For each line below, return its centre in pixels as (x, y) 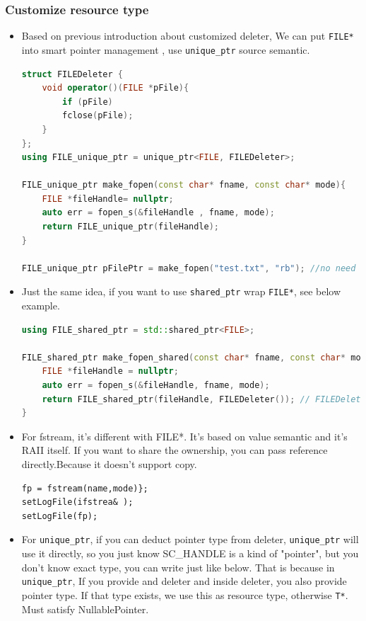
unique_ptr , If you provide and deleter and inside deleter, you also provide (184, 581)
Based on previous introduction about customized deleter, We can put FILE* (188, 36)
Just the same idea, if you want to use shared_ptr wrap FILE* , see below (181, 291)
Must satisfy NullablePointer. (85, 609)
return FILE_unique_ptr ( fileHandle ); (131, 227)
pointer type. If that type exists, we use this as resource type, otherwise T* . (185, 594)
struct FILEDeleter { (72, 74)
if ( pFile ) (88, 102)
